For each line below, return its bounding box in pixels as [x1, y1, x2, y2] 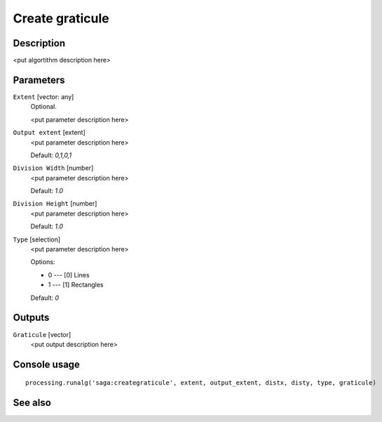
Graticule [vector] [13, 330, 71, 338]
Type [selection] [13, 235, 61, 244]
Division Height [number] [13, 199, 97, 208]
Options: [30, 258, 55, 266]
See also [13, 397, 52, 409]
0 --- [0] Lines [48, 270, 90, 279]
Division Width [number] [13, 164, 94, 172]
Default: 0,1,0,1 [30, 151, 72, 159]
